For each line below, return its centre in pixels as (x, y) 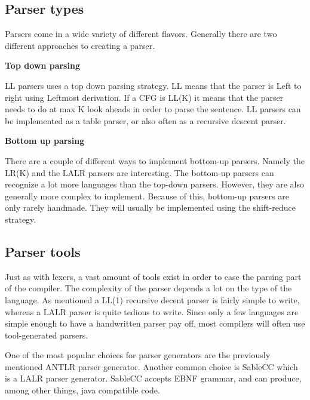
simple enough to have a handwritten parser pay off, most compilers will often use (155, 323)
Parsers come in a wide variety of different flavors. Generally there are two (141, 34)
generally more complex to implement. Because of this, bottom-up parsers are (147, 196)
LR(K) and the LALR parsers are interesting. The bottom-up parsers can (139, 172)
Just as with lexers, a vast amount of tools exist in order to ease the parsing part (153, 276)
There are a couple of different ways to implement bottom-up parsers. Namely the (155, 160)
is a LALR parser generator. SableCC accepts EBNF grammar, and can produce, (153, 378)
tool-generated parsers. (47, 335)
